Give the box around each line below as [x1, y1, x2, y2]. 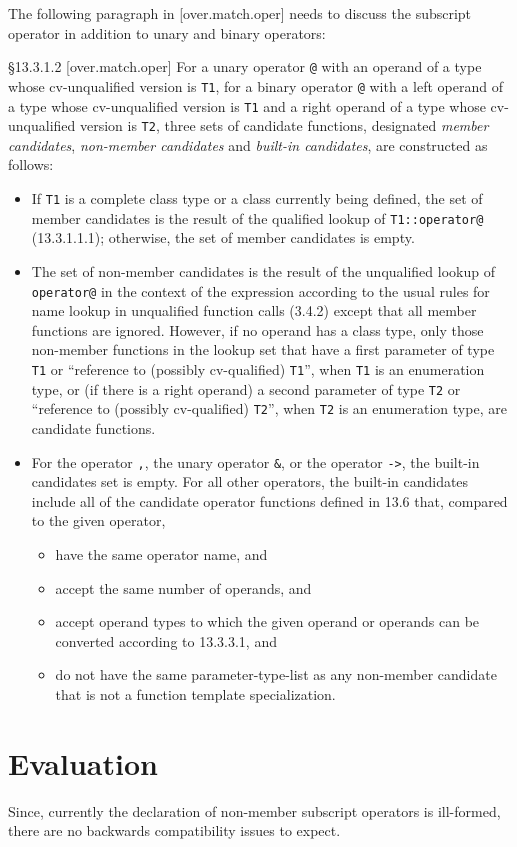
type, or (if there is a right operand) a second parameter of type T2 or [31, 378, 461, 399]
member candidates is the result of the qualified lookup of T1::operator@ [31, 207, 484, 228]
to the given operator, [31, 510, 166, 531]
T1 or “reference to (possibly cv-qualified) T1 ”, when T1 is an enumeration [31, 358, 485, 379]
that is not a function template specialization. [55, 683, 336, 704]
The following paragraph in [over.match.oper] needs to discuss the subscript [8, 3, 472, 23]
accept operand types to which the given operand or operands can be [55, 611, 480, 632]
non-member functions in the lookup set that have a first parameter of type [31, 339, 495, 360]
